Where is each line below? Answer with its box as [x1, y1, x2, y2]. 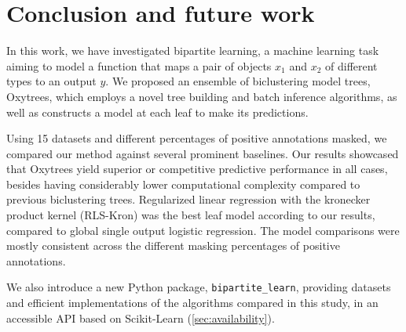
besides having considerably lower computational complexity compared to [6, 175, 360, 192]
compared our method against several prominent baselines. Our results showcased [6, 145, 399, 161]
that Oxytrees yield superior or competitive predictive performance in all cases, [6, 161, 388, 177]
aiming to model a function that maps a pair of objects [6, 57, 272, 74]
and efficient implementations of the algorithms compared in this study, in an [6, 294, 379, 311]
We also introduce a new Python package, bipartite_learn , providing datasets [6, 279, 391, 295]
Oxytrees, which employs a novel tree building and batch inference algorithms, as [6, 88, 397, 104]
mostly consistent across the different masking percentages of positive [6, 237, 340, 254]
